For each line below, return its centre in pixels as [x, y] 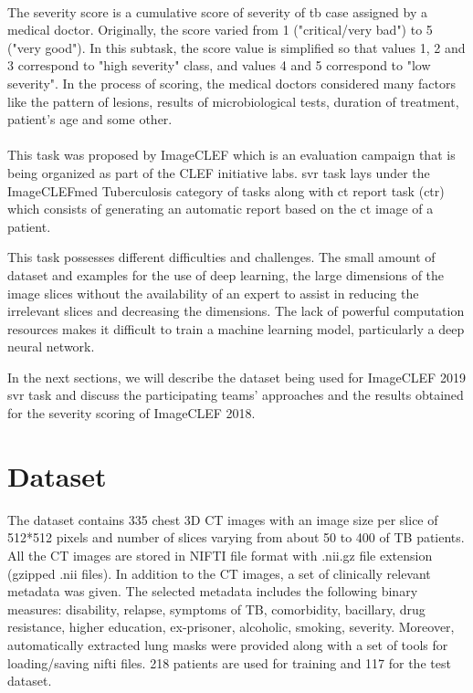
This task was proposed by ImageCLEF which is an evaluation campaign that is [231, 155]
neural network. [51, 346]
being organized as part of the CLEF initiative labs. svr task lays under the [219, 172]
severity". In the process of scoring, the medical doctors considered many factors [231, 83]
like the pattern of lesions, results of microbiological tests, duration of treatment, [233, 101]
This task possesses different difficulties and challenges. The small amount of [221, 257]
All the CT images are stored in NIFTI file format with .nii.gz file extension [220, 555]
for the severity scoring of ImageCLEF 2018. [131, 413]
